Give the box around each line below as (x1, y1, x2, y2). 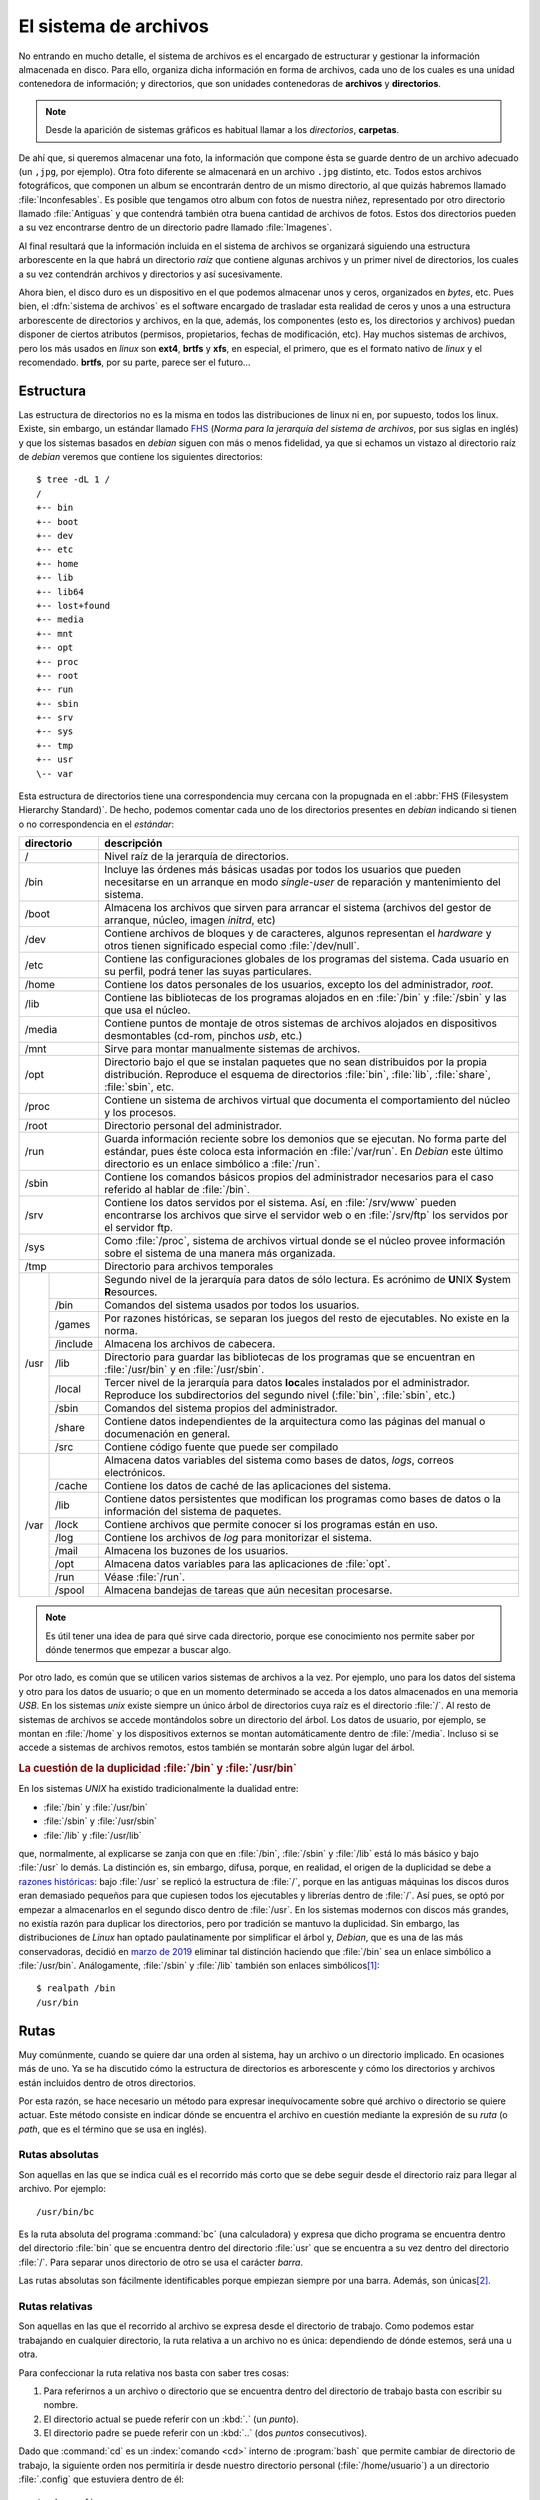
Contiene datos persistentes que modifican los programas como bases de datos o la (104, 1492, 502, 1506)
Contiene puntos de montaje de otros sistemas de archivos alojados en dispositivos (104, 1016, 498, 1030)
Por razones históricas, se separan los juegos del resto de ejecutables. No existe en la (104, 1311, 510, 1325)
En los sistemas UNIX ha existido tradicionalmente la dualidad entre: (18, 1783, 299, 1795)
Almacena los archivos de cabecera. (104, 1337, 276, 1351)
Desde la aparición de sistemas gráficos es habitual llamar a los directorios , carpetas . (45, 124, 400, 136)
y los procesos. (104, 1106, 177, 1120)
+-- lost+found (36, 600, 111, 611)
